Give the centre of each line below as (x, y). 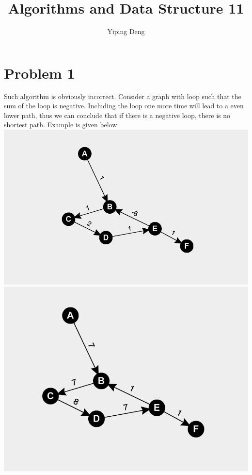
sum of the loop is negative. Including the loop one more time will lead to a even (124, 106)
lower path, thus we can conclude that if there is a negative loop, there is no (117, 115)
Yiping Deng (126, 31)
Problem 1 (39, 73)
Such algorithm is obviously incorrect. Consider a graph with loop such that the (123, 96)
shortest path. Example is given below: (62, 125)
